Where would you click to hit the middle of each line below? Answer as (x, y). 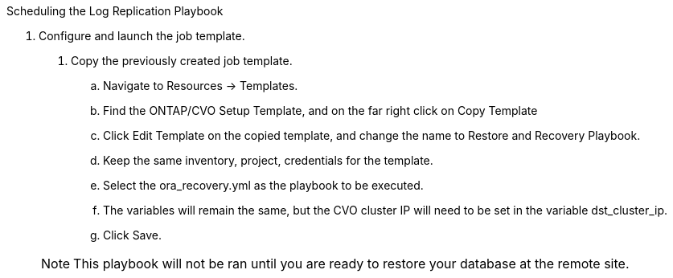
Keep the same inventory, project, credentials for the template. (268, 160)
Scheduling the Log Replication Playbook (115, 11)
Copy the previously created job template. (182, 61)
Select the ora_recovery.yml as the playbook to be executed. (263, 185)
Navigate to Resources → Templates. (201, 86)
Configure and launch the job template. (142, 36)
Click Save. (133, 235)
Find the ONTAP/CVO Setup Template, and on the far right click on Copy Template (320, 110)
